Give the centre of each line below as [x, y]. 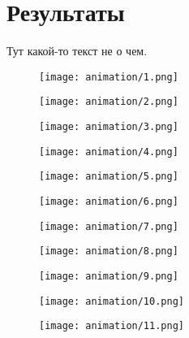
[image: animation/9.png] [109, 276]
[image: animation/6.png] [109, 201]
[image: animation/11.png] [112, 326]
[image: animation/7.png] [109, 226]
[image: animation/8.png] [109, 251]
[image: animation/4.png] [109, 152]
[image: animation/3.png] [109, 127]
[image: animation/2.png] [109, 102]
